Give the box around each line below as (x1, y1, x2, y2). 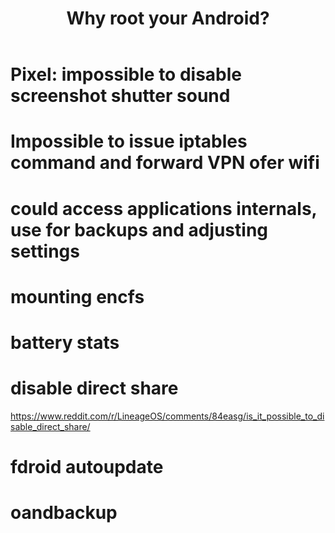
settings (10, 240, 80, 262)
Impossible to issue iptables (10, 130, 248, 153)
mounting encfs (10, 285, 145, 308)
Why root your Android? (66, 7, 270, 30)
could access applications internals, (10, 197, 318, 220)
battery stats (10, 331, 120, 354)
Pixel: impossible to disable (10, 63, 243, 86)
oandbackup (10, 502, 118, 524)
